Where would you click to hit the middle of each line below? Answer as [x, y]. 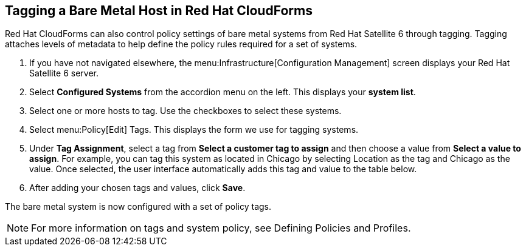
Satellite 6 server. [64, 73]
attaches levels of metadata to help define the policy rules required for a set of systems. [181, 44]
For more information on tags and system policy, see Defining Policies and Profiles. [221, 228]
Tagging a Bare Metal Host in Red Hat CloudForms [159, 11]
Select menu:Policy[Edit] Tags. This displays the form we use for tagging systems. [194, 130]
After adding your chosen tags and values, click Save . [137, 188]
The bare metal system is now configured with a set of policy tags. [138, 207]
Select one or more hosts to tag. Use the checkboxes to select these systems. [185, 111]
